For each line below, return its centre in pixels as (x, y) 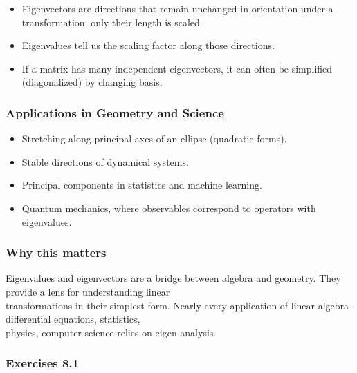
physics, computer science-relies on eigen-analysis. (111, 332)
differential (28, 319)
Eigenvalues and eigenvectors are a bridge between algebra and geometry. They (173, 278)
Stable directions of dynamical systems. (105, 161)
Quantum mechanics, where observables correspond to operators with (169, 208)
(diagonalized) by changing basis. (92, 82)
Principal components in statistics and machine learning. (142, 185)
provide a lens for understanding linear (88, 291)
